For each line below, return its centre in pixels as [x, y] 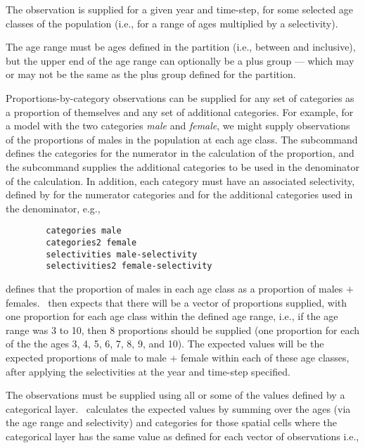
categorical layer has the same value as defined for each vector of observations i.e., [182, 436]
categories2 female [91, 242]
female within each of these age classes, [265, 357]
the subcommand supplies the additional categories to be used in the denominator [182, 166]
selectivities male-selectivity [122, 254]
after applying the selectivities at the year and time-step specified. [148, 371]
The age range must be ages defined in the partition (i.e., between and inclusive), [181, 47]
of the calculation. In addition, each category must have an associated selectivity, [180, 180]
